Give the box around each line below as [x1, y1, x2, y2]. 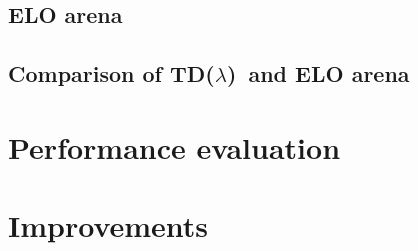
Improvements [8, 205, 209, 246]
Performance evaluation [8, 126, 341, 167]
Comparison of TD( [8, 58, 215, 89]
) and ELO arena [226, 58, 410, 89]
